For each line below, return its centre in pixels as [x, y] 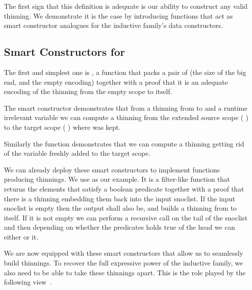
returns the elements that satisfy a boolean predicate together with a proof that [124, 188]
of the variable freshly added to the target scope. [77, 153]
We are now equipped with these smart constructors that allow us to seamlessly [124, 253]
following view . [28, 282]
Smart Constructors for [65, 52]
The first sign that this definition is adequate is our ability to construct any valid [126, 6]
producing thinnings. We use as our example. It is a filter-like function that [117, 179]
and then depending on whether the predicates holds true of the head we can [120, 227]
